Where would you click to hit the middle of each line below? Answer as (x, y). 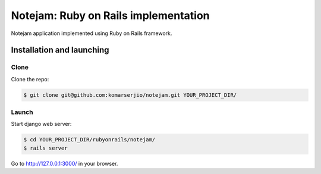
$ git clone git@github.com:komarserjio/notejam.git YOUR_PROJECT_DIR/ (130, 95)
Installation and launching (60, 50)
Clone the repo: (30, 79)
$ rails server (45, 148)
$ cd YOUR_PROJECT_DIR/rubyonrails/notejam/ (89, 140)
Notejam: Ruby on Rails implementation (111, 15)
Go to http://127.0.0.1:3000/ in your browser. (64, 163)
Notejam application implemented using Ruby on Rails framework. (92, 33)
